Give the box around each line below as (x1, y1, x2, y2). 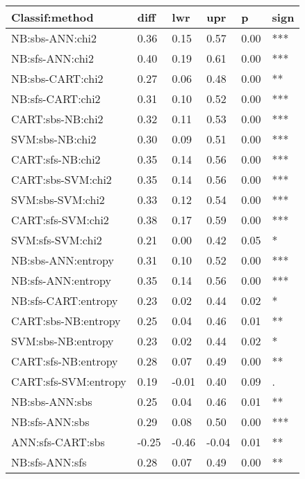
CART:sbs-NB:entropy (11, 313, 121, 329)
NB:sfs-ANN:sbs (11, 414, 90, 430)
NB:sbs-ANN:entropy (11, 252, 115, 268)
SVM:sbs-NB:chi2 (11, 131, 97, 147)
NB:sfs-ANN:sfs (11, 454, 87, 470)
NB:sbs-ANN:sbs (11, 393, 92, 409)
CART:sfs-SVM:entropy (11, 373, 126, 389)
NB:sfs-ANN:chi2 (11, 50, 94, 66)
